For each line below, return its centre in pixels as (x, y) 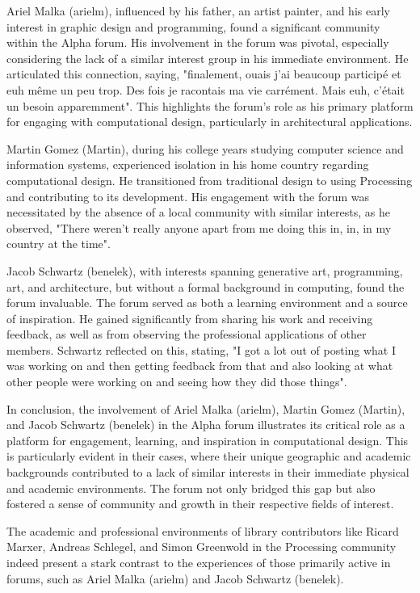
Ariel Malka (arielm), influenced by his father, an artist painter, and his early (198, 11)
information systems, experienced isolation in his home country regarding (188, 164)
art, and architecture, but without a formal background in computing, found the (206, 286)
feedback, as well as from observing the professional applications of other (187, 334)
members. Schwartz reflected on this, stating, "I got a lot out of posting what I (202, 349)
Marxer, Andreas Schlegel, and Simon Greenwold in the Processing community (202, 547)
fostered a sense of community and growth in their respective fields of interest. (200, 504)
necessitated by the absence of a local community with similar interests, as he (198, 212)
